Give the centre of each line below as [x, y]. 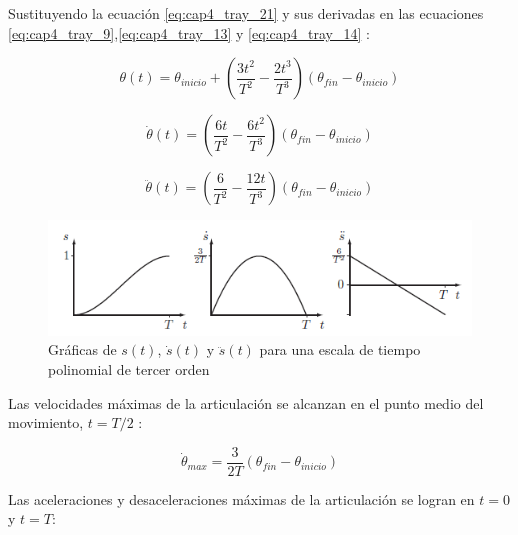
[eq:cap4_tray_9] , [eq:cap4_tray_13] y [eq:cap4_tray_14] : [189, 32]
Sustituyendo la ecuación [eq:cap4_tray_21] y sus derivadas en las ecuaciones [246, 13]
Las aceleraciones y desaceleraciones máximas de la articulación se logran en [241, 498]
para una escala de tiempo [340, 349]
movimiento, [46, 422]
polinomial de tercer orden [129, 369]
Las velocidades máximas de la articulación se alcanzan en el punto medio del [246, 402]
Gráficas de [82, 349]
